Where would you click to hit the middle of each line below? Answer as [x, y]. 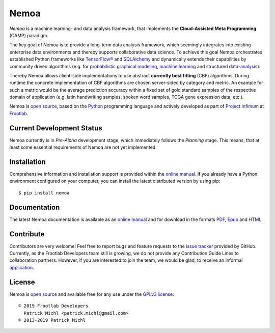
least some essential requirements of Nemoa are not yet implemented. [83, 147]
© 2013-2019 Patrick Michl [52, 320]
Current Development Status [56, 128]
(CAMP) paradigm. [29, 35]
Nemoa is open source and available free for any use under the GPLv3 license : [92, 294]
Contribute [27, 234]
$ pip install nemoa [44, 193]
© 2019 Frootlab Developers [53, 306]
